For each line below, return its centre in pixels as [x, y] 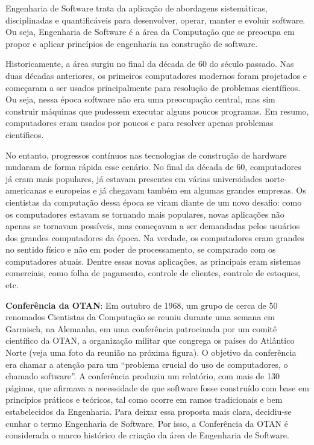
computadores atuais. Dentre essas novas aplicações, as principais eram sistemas [153, 261]
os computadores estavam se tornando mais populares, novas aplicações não [145, 214]
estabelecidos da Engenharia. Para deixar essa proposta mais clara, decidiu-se [149, 411]
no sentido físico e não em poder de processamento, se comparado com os [141, 249]
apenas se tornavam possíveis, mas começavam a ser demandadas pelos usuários [153, 226]
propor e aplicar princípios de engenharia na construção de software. [132, 43]
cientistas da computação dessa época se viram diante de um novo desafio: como [154, 202]
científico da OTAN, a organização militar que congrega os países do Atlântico [150, 340]
